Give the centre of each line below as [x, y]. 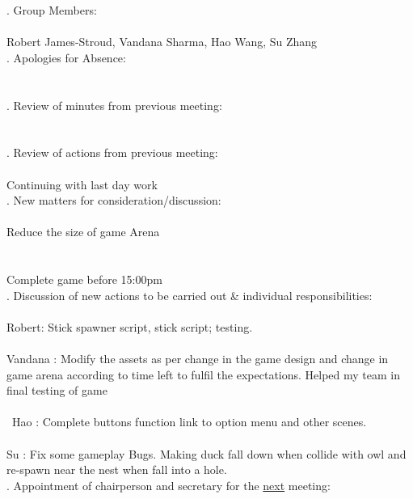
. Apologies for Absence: [66, 57]
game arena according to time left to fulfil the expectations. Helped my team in [204, 374]
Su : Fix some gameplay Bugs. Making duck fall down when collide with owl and [206, 453]
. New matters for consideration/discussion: [114, 200]
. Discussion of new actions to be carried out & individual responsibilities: [190, 295]
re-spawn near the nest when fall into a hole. [117, 469]
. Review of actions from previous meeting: [112, 152]
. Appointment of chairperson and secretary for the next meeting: [169, 485]
